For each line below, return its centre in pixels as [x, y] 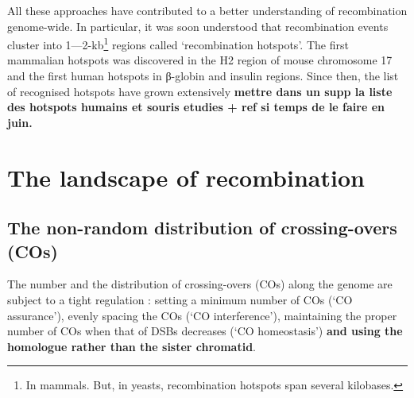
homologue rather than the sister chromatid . [132, 346]
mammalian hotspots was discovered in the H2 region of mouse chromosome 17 [200, 60]
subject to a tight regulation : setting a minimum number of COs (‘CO [180, 299]
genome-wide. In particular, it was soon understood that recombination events [198, 26]
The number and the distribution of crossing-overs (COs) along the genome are [200, 284]
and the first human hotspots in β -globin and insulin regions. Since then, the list [203, 76]
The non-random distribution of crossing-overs [202, 228]
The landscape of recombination [186, 177]
